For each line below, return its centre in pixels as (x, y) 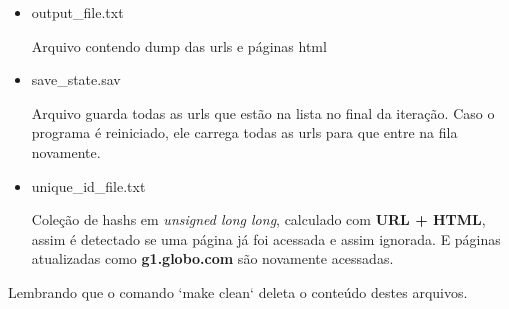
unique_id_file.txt (88, 185)
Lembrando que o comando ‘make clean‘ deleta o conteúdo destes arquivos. (238, 291)
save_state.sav (76, 79)
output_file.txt (77, 12)
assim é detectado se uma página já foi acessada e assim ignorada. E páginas (266, 238)
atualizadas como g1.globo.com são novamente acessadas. (212, 258)
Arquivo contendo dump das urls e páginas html (179, 45)
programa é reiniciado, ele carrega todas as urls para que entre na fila (244, 132)
